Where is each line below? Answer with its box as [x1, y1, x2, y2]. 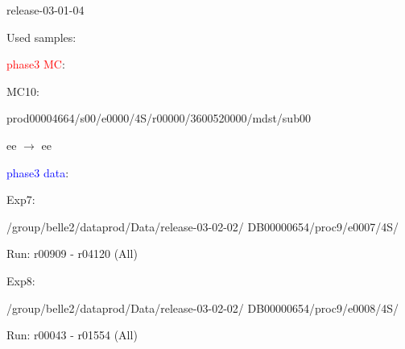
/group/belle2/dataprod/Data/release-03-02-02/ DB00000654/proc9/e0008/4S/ [6, 299, 399, 316]
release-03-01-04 [6, 2, 85, 18]
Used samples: [6, 28, 76, 45]
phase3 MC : [6, 56, 65, 73]
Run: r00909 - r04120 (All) [6, 245, 138, 262]
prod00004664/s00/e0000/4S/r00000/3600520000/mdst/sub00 [6, 110, 311, 127]
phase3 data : [6, 164, 69, 181]
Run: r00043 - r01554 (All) [6, 326, 138, 343]
